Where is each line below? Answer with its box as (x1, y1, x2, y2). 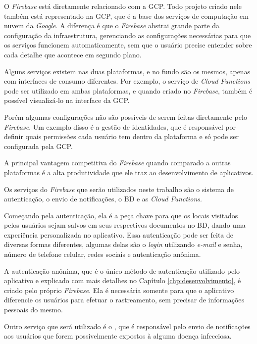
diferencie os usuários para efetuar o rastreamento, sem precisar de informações (4, 295, 245, 305)
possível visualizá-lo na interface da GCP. (4, 95, 130, 105)
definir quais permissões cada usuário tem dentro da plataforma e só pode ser (4, 131, 239, 142)
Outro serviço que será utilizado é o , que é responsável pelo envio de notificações (4, 321, 251, 331)
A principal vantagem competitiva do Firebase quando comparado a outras (4, 157, 231, 168)
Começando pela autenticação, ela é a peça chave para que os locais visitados (4, 210, 238, 220)
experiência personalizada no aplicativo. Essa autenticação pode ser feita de (4, 229, 234, 240)
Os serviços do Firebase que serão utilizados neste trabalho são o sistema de (4, 184, 234, 194)
